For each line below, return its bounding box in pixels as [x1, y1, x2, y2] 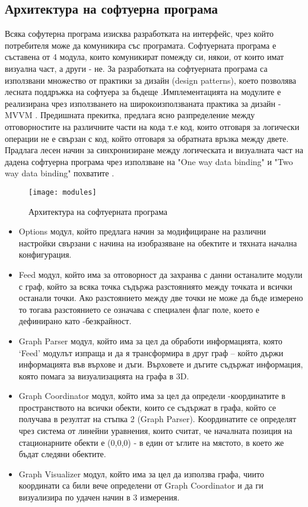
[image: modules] [28, 188, 97, 197]
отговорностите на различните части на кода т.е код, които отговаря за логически [5, 120, 300, 132]
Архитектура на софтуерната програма [28, 205, 167, 217]
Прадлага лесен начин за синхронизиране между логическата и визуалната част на [5, 144, 303, 156]
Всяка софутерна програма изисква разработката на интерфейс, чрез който [5, 27, 274, 40]
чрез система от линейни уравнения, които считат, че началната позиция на [18, 424, 293, 437]
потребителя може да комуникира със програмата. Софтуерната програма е [5, 39, 277, 51]
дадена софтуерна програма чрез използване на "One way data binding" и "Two [5, 155, 293, 167]
